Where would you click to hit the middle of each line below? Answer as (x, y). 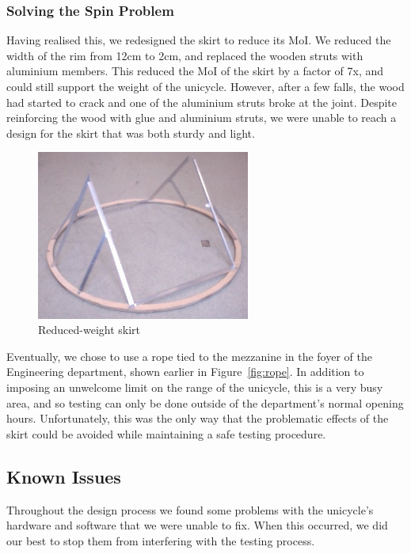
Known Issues (64, 476)
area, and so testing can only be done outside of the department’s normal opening (205, 402)
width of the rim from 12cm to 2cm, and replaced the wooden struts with (185, 55)
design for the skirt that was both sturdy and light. (131, 133)
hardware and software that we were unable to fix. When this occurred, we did (197, 525)
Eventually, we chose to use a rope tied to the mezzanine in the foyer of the (189, 356)
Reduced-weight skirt (89, 330)
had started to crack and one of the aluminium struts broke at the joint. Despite (202, 102)
